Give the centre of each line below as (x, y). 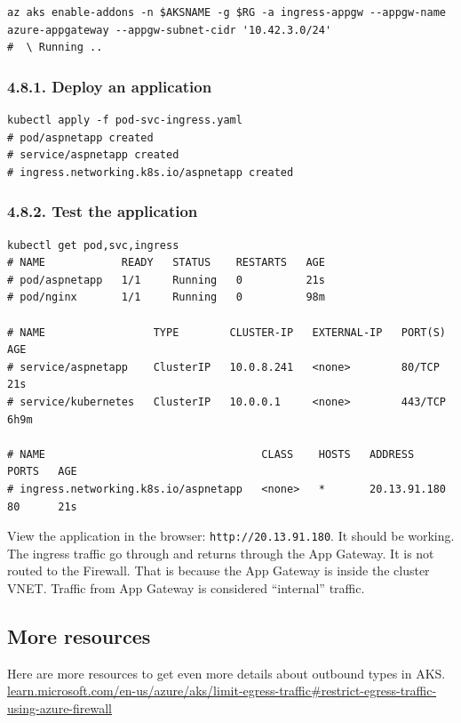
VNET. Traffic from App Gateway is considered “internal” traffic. (186, 587)
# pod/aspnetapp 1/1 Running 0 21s (166, 280)
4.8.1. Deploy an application (110, 86)
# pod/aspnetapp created (80, 137)
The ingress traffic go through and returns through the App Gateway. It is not (221, 553)
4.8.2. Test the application (103, 211)
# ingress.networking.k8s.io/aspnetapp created (151, 172)
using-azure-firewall (60, 707)
